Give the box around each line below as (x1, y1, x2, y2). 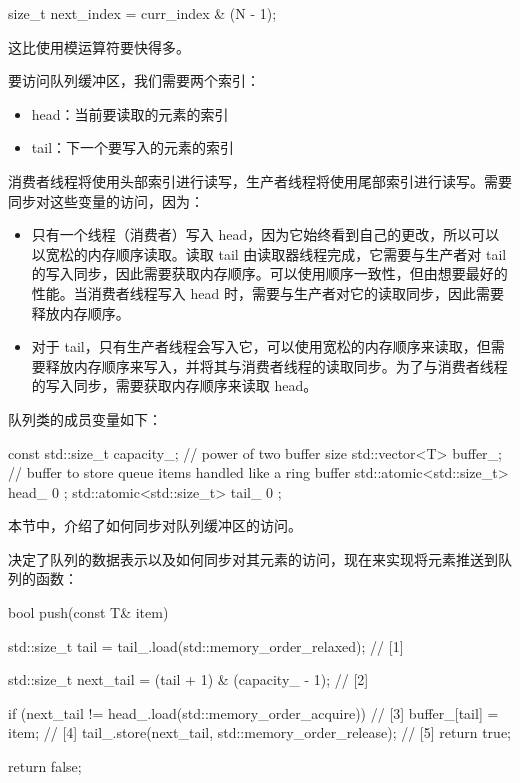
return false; (8, 756, 82, 777)
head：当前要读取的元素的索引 (31, 103, 229, 124)
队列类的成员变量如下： (8, 408, 162, 429)
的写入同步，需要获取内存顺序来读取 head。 (31, 375, 318, 396)
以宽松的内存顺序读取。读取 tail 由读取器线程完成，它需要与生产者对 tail (31, 243, 507, 264)
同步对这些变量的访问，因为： (8, 190, 204, 211)
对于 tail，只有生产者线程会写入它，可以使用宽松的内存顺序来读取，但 (31, 336, 491, 357)
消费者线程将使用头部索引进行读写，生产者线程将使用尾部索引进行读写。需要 (8, 170, 512, 191)
